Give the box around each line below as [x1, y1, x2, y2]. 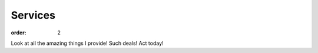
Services [11, 9, 56, 22]
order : [11, 29, 26, 36]
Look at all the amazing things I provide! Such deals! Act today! [11, 40, 164, 47]
